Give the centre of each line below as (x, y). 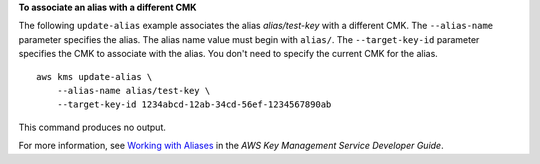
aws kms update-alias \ (94, 76)
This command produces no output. (92, 127)
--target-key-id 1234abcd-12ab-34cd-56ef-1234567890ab (194, 104)
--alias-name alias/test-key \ (133, 90)
